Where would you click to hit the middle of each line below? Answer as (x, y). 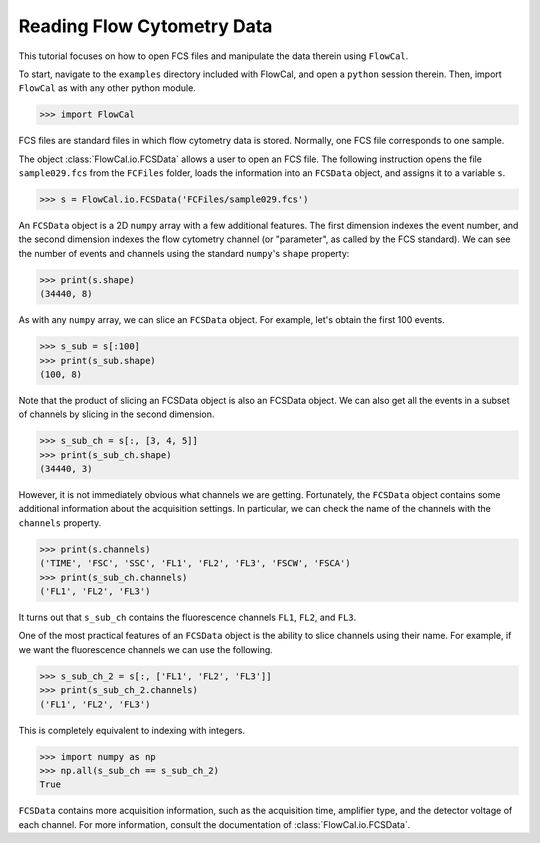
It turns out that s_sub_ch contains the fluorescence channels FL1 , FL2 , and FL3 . (187, 617)
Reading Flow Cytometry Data (145, 26)
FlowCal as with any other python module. (107, 88)
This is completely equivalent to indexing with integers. (131, 730)
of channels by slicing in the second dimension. (116, 414)
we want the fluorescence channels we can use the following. (146, 649)
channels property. (60, 522)
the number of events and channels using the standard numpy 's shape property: (184, 253)
